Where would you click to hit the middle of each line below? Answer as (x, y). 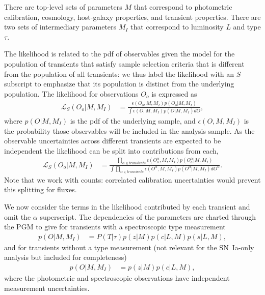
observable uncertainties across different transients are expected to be (113, 141)
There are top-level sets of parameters (63, 7)
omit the (18, 216)
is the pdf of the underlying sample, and (133, 121)
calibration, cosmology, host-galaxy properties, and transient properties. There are (132, 17)
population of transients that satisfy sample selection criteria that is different (124, 63)
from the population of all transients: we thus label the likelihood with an (119, 73)
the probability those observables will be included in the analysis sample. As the (129, 130)
